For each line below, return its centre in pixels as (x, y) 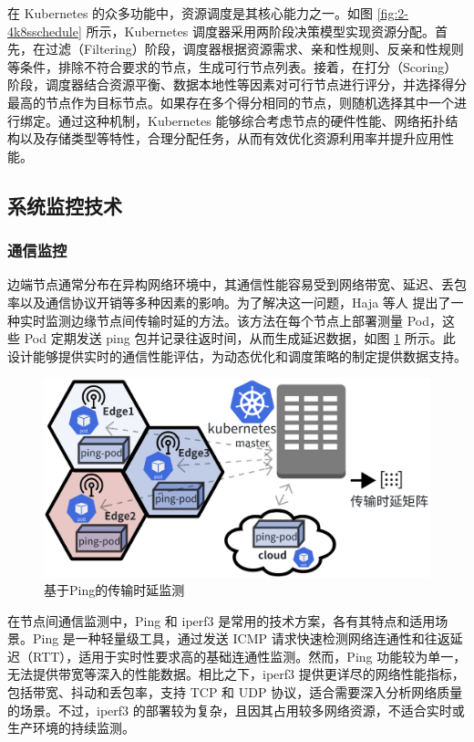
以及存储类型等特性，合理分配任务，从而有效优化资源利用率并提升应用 (230, 138)
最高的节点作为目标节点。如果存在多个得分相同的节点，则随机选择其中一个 (231, 102)
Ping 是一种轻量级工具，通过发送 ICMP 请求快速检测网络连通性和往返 (241, 638)
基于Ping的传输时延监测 (114, 590)
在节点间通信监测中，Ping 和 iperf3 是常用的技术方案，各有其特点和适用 (222, 620)
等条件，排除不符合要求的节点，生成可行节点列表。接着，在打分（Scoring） (232, 66)
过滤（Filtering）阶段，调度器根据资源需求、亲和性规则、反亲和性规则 (254, 49)
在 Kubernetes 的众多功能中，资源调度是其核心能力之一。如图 (191, 13)
